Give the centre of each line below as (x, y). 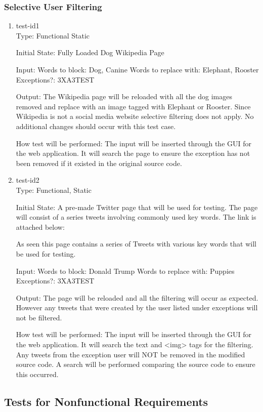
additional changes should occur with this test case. (96, 126)
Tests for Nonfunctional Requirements (106, 401)
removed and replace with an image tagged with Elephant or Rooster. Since (133, 106)
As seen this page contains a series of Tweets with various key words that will (136, 244)
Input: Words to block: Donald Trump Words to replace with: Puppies (125, 271)
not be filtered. (39, 317)
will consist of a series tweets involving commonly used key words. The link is (136, 217)
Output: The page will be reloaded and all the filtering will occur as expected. (137, 297)
